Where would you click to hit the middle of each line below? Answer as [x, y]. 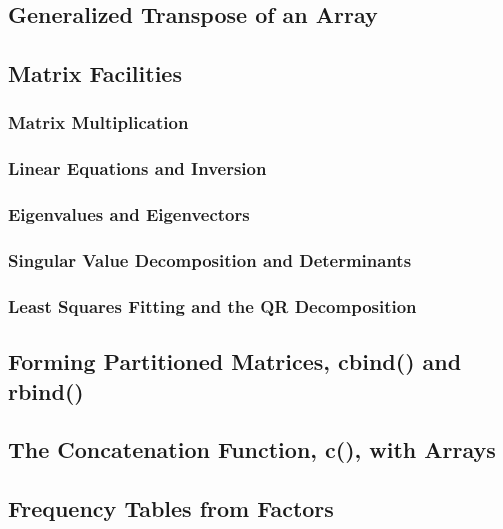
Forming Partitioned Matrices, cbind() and [235, 361]
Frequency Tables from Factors [171, 508]
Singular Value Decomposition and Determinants [210, 260]
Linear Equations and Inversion [137, 168]
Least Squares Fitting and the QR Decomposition [212, 305]
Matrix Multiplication [98, 122]
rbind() [46, 390]
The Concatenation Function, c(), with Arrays [252, 449]
